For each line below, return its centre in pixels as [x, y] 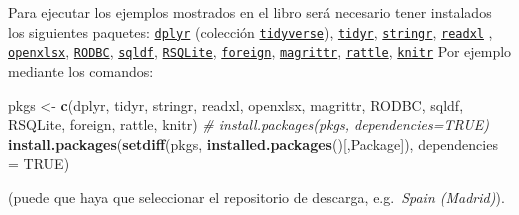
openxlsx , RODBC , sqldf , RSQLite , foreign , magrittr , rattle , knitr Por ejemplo [260, 51]
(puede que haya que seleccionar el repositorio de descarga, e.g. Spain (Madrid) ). [256, 196]
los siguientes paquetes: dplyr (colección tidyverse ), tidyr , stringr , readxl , [250, 31]
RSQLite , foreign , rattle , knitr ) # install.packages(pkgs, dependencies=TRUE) [248, 124]
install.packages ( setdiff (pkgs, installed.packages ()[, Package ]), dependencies [253, 143]
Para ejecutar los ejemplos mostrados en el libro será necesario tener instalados [250, 12]
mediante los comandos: [81, 70]
